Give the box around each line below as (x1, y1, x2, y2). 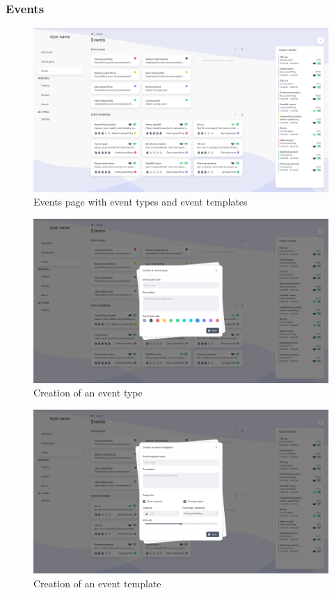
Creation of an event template (33, 575, 161, 590)
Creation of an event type (33, 385, 143, 400)
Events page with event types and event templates (33, 194, 248, 209)
